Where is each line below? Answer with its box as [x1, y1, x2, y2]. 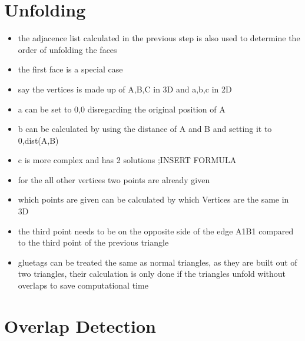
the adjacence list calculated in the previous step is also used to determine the [18, 32, 300, 44]
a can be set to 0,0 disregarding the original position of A [18, 102, 226, 115]
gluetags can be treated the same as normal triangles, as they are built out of [18, 256, 297, 268]
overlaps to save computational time [18, 279, 148, 292]
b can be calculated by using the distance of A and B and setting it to [18, 123, 272, 135]
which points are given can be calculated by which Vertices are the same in [18, 193, 289, 206]
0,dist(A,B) [18, 134, 59, 146]
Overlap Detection [4, 313, 156, 337]
